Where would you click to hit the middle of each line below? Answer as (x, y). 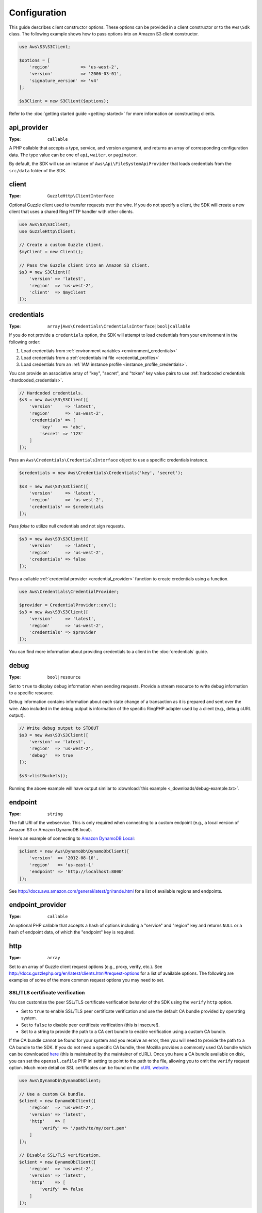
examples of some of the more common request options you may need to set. (87, 980)
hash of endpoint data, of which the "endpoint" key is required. (72, 932)
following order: (25, 342)
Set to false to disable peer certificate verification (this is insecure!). (90, 1025)
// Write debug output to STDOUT (59, 728)
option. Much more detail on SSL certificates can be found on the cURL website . (89, 1067)
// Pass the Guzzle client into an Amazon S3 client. (84, 265)
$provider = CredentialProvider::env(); (68, 605)
